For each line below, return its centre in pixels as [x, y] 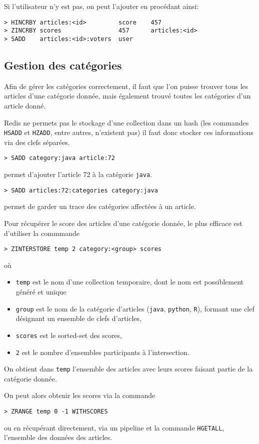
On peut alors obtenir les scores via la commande [80, 395]
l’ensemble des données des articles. [58, 437]
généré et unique [41, 292]
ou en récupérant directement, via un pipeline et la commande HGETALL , [114, 427]
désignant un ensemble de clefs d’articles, [78, 318]
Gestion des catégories [63, 65]
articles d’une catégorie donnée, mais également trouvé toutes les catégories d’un [127, 96]
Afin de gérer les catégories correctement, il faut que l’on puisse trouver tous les [126, 86]
